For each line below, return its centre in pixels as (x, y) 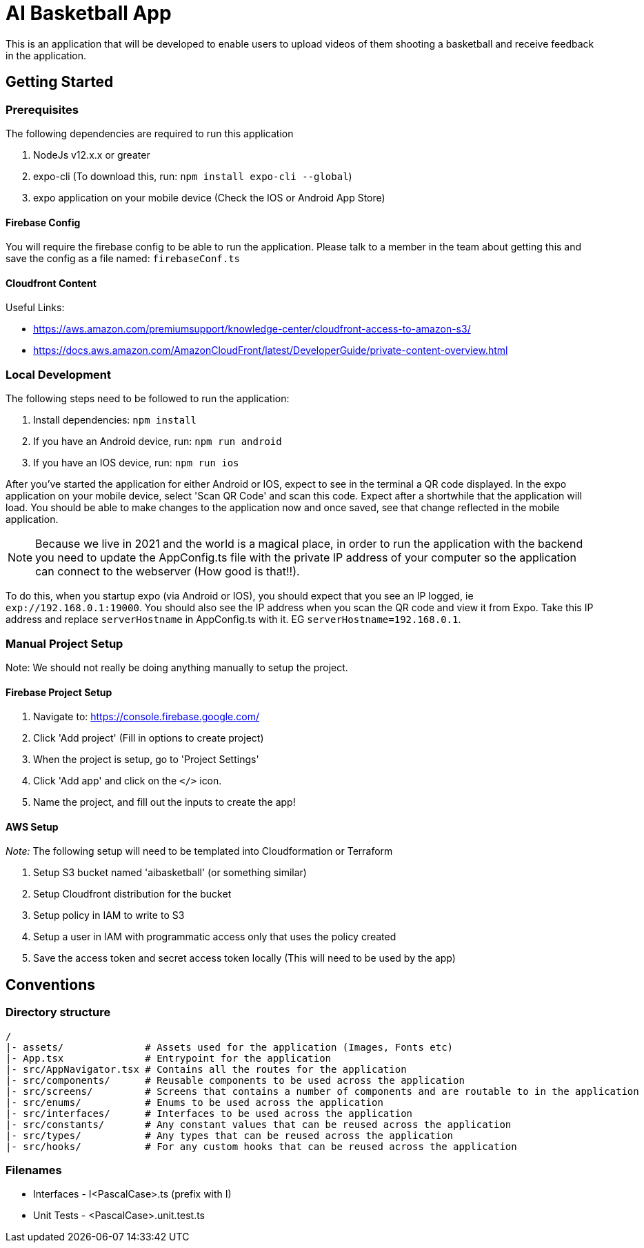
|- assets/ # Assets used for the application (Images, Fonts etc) (230, 1047)
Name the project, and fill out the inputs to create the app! (164, 802)
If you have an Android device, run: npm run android (158, 442)
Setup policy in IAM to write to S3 (109, 915)
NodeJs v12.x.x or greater (92, 155)
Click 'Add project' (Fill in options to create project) (149, 738)
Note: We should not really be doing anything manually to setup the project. (177, 667)
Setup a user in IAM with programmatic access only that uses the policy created (215, 937)
